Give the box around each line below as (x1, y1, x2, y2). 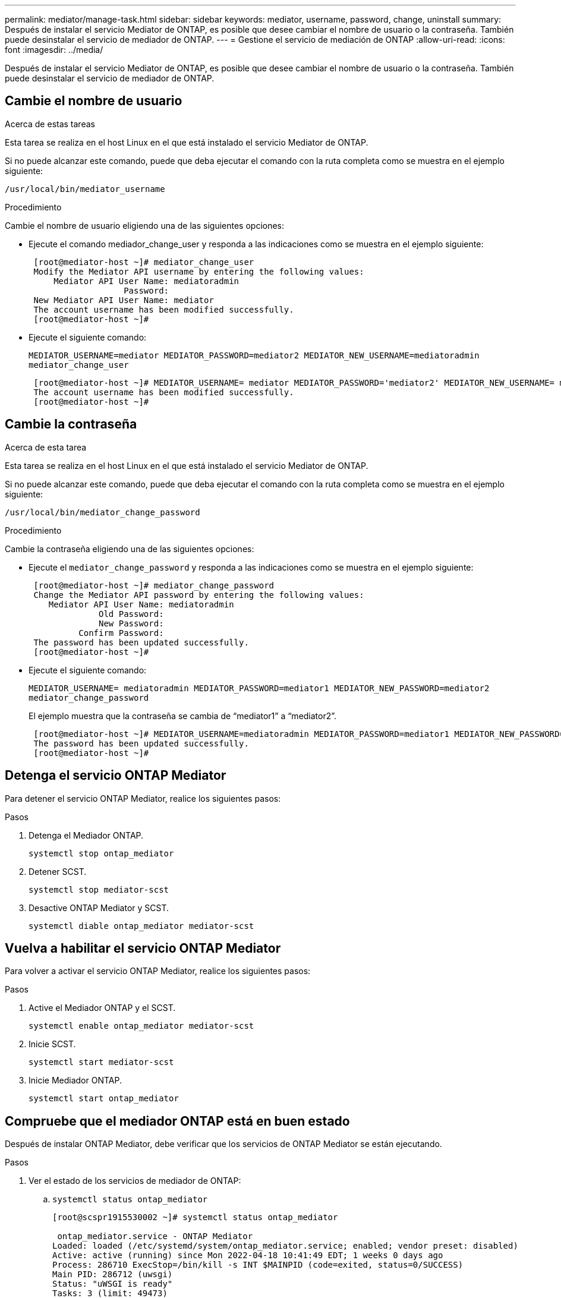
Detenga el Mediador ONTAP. (29, 830, 144, 840)
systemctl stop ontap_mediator (29, 848, 174, 858)
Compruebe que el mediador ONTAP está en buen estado (5, 1113, 350, 1129)
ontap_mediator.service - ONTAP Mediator (57, 1231, 253, 1242)
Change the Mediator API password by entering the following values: (33, 590, 364, 600)
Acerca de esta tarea (5, 442, 87, 452)
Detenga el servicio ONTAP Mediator (5, 768, 226, 783)
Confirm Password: (78, 628, 164, 638)
